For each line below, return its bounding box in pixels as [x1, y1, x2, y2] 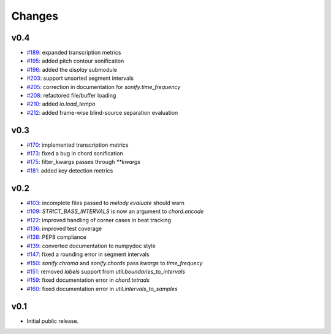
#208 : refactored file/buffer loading [26, 92, 116, 99]
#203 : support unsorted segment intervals [26, 74, 134, 82]
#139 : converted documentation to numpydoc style [26, 242, 156, 249]
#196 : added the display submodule [26, 66, 118, 73]
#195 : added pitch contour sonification [26, 57, 124, 64]
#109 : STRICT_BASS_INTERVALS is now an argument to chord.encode [26, 208, 204, 215]
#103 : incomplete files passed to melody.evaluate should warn [26, 199, 185, 206]
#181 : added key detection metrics [26, 166, 113, 174]
